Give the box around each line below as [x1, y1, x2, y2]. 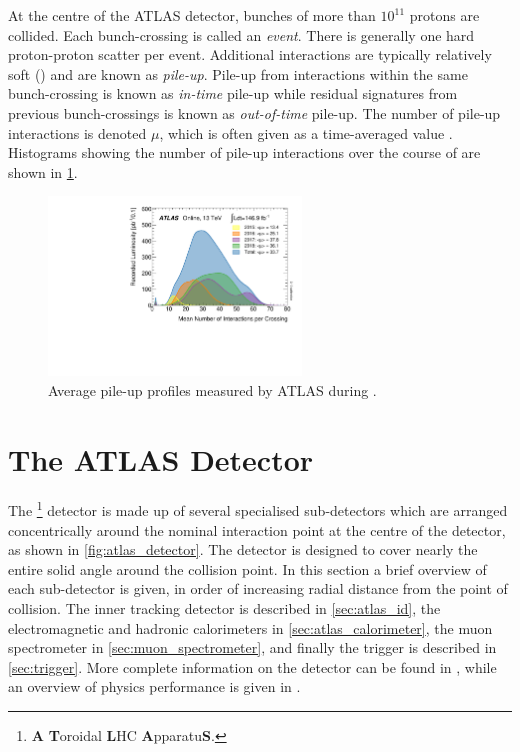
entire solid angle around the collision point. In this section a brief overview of [8, 558, 487, 579]
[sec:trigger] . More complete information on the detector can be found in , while [8, 656, 497, 677]
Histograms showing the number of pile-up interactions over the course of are [8, 142, 481, 163]
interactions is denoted [8, 122, 147, 143]
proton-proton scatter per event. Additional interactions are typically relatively [8, 44, 492, 65]
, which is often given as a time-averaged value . [159, 122, 453, 143]
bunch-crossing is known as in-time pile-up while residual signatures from [8, 83, 458, 104]
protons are [409, 5, 480, 25]
